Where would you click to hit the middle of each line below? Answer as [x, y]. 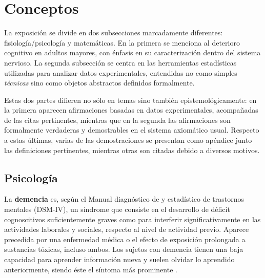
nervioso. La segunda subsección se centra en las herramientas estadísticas [120, 62]
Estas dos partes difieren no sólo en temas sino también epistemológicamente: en [130, 100]
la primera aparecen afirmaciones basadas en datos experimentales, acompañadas [131, 110]
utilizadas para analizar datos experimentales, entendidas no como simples [121, 72]
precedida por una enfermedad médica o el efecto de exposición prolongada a [125, 239]
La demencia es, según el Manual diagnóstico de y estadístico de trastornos [124, 199]
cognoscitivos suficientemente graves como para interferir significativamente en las [132, 219]
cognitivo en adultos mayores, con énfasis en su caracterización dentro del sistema [132, 52]
